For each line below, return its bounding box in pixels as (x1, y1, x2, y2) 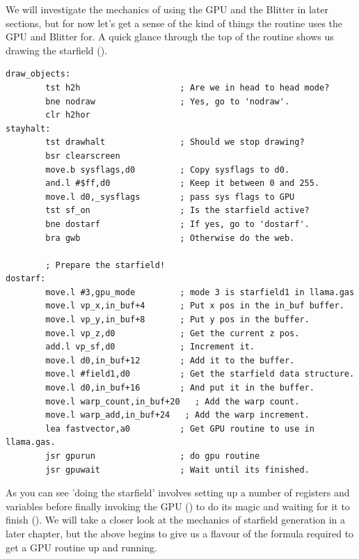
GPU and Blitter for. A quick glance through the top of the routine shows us (6, 29, 334, 44)
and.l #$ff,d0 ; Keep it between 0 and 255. (45, 178, 320, 189)
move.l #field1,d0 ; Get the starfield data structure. (45, 369, 355, 379)
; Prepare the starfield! (45, 260, 166, 270)
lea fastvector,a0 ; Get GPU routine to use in (45, 423, 314, 434)
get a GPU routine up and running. (6, 540, 157, 554)
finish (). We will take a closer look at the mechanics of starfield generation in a (6, 512, 346, 527)
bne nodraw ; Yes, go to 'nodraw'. (45, 96, 290, 107)
